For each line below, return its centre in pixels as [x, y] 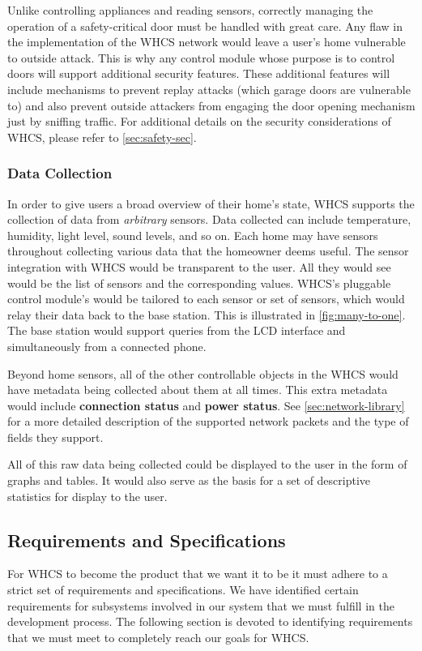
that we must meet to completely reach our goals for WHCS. [158, 637]
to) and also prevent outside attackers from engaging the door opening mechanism [211, 105]
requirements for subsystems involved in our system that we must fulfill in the [201, 605]
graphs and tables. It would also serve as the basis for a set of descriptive [189, 480]
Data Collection [60, 173]
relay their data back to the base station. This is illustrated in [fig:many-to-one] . [207, 314]
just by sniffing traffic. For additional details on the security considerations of [199, 121]
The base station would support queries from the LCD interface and [177, 330]
